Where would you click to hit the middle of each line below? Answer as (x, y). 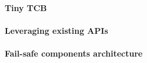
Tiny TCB (26, 7)
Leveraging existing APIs (57, 30)
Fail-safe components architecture (74, 53)
